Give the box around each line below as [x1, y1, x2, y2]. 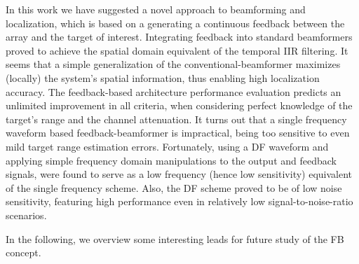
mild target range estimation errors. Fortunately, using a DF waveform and [6, 139, 329, 153]
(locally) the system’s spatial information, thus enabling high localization [6, 70, 320, 85]
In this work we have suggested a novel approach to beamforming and [6, 2, 306, 16]
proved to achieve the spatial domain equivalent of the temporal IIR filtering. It [6, 43, 348, 57]
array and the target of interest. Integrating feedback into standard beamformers [6, 29, 353, 44]
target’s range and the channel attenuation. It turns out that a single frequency [6, 111, 347, 126]
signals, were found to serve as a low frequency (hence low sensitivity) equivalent [6, 167, 353, 181]
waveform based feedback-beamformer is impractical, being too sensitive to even [6, 125, 350, 140]
